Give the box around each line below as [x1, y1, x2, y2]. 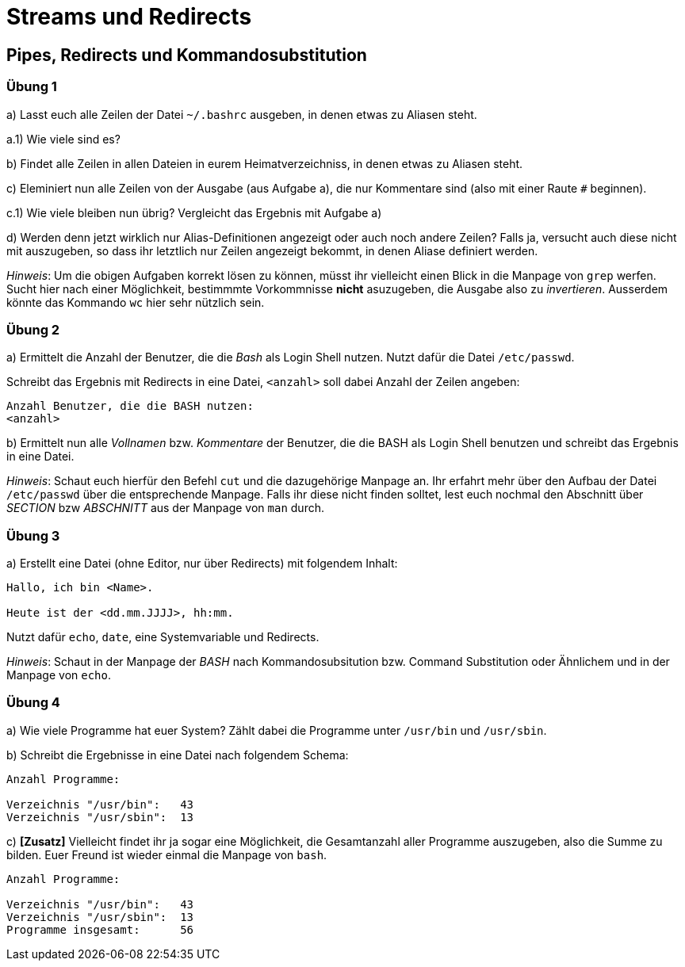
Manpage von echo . [6, 668, 111, 682]
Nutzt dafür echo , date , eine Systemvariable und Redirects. [6, 630, 320, 644]
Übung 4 [6, 694, 60, 711]
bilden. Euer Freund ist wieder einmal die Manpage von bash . [6, 847, 327, 862]
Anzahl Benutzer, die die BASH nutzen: [6, 399, 254, 413]
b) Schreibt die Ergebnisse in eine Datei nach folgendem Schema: [6, 747, 349, 762]
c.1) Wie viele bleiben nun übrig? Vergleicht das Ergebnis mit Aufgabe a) [6, 205, 382, 220]
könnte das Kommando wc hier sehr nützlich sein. [6, 295, 265, 309]
